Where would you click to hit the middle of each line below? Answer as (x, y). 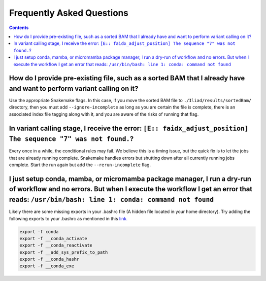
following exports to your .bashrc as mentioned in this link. (68, 218)
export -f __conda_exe (47, 266)
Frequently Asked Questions (69, 13)
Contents (19, 28)
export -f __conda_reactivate (56, 246)
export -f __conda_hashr (50, 259)
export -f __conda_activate (53, 238)
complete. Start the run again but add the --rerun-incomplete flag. (80, 165)
